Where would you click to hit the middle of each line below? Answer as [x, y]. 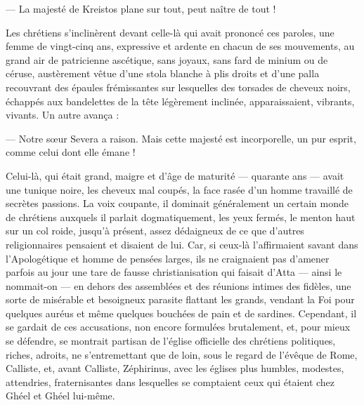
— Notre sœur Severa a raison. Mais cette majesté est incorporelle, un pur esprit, [181, 138]
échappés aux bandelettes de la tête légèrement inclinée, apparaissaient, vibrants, [180, 101]
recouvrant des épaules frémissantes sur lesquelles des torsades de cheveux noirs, [178, 87]
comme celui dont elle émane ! [71, 152]
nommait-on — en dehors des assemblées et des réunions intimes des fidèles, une [178, 285]
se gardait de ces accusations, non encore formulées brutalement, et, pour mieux [178, 327]
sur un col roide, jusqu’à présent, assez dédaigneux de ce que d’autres [155, 231]
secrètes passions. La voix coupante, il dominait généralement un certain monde [177, 203]
